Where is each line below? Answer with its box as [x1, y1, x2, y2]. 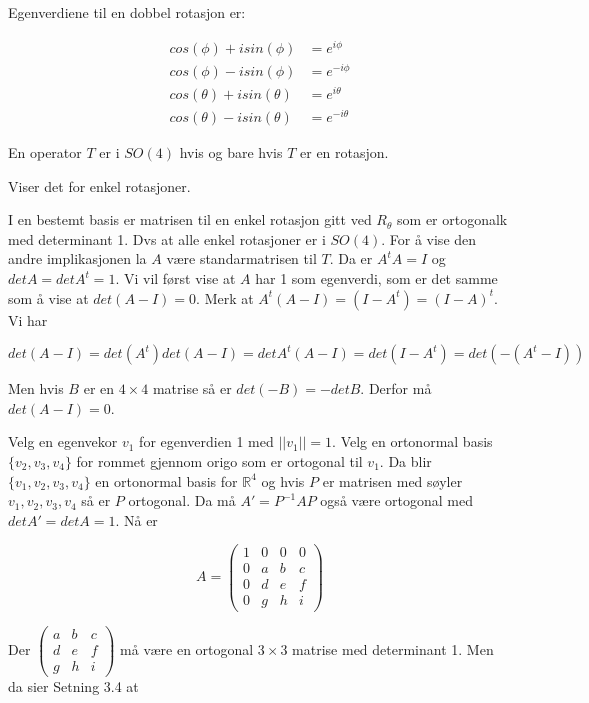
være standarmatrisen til [166, 248, 317, 269]
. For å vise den [381, 228, 477, 249]
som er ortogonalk [397, 209, 508, 230]
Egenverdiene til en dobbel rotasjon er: [8, 2, 246, 22]
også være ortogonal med [320, 490, 473, 511]
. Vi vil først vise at [115, 268, 236, 288]
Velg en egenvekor [8, 431, 118, 452]
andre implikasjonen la [8, 248, 147, 269]
